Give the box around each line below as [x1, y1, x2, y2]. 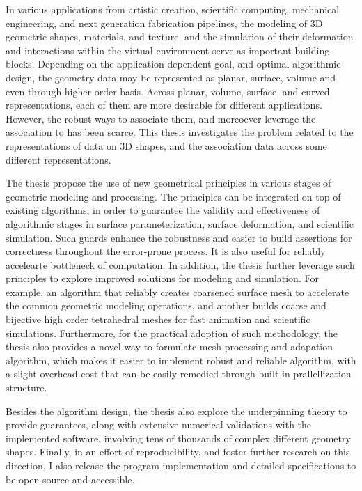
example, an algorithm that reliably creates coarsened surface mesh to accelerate [6, 284, 349, 299]
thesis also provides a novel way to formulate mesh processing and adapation [6, 339, 333, 354]
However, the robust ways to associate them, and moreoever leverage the [6, 111, 316, 125]
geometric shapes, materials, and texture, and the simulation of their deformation [6, 29, 354, 44]
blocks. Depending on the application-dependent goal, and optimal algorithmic [6, 56, 341, 71]
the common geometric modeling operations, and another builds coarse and [6, 298, 326, 313]
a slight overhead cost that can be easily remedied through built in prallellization [6, 366, 352, 381]
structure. [6, 380, 47, 395]
